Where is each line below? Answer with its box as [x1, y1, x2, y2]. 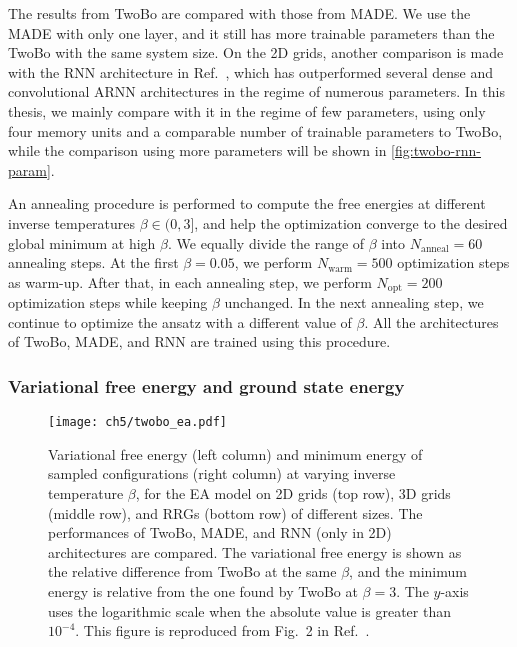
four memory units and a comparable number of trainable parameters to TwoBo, [8, 120, 503, 141]
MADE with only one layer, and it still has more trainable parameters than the [8, 22, 495, 43]
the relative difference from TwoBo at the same [48, 561, 337, 582]
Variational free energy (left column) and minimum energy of [48, 443, 423, 464]
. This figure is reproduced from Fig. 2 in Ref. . [75, 620, 370, 641]
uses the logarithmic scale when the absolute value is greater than [48, 600, 451, 621]
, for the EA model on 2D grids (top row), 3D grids [135, 483, 451, 504]
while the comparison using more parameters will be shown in [8, 140, 387, 161]
